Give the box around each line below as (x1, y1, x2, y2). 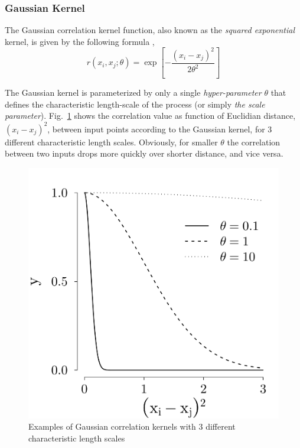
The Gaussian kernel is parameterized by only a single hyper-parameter (5, 86, 262, 99)
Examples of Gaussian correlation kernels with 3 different (28, 420, 236, 433)
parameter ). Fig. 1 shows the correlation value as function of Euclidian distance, (5, 109, 296, 122)
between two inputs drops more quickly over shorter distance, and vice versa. (5, 147, 283, 160)
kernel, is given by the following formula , (5, 35, 155, 47)
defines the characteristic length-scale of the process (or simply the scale (5, 98, 265, 110)
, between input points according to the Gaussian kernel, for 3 (47, 122, 272, 135)
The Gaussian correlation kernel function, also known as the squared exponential (5, 24, 295, 36)
